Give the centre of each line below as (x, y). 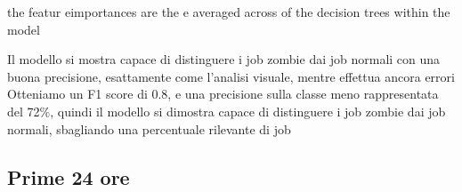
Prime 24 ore (69, 176)
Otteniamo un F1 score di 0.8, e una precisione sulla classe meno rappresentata (223, 94)
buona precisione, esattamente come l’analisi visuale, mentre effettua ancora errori (231, 76)
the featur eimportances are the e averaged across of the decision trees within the (229, 12)
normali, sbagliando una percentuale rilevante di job (149, 128)
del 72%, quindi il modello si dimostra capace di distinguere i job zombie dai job (227, 111)
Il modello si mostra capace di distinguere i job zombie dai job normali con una (224, 59)
